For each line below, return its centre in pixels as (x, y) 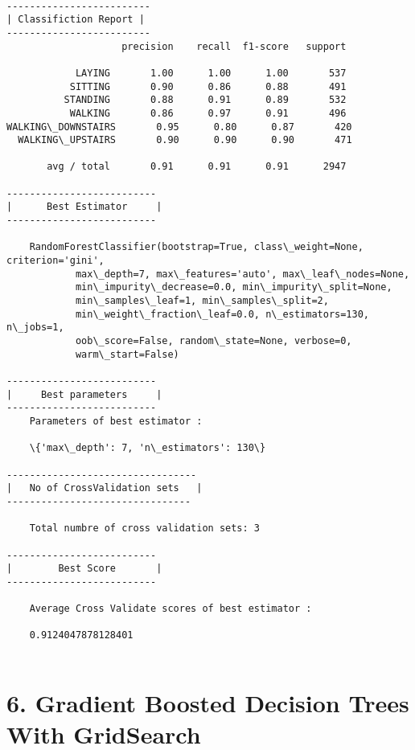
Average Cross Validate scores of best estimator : (171, 609)
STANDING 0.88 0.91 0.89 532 (205, 100)
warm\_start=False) (127, 354)
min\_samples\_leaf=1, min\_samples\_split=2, (202, 301)
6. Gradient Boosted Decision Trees (208, 702)
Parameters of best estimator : (116, 421)
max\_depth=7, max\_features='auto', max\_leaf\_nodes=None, (242, 274)
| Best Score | (84, 569)
